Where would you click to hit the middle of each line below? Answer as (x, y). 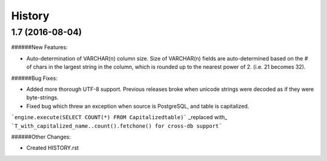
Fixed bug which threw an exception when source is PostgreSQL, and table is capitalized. (138, 106)
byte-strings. (42, 97)
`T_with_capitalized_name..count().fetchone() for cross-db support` (117, 126)
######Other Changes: (41, 137)
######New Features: (39, 47)
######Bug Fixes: (34, 78)
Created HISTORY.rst (52, 148)
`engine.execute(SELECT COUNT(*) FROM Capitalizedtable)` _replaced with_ (119, 117)
